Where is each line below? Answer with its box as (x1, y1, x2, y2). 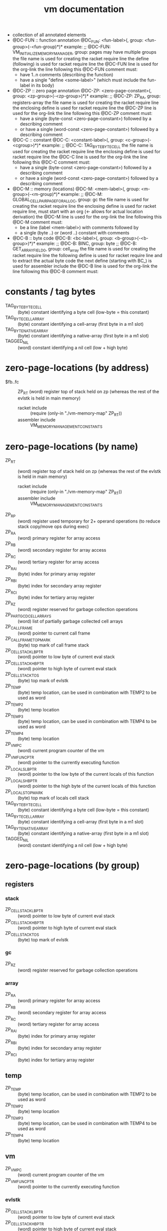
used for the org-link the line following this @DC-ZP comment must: (12, 110, 152, 116)
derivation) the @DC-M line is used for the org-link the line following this (12, 214, 162, 220)
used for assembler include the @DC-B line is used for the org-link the (12, 263, 157, 269)
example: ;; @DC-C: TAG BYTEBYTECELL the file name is (41, 142, 153, 149)
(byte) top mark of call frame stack (17, 642, 89, 648)
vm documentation (43, 4, 124, 15)
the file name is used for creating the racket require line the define (12, 55, 149, 61)
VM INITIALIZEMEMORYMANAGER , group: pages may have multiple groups (12, 49, 156, 56)
